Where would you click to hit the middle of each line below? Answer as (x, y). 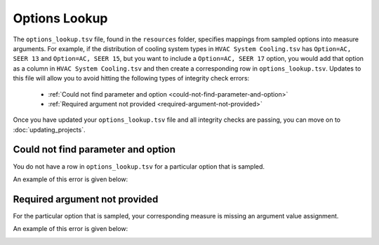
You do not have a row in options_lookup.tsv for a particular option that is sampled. (139, 166)
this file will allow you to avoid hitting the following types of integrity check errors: (131, 78)
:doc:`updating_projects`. (49, 129)
